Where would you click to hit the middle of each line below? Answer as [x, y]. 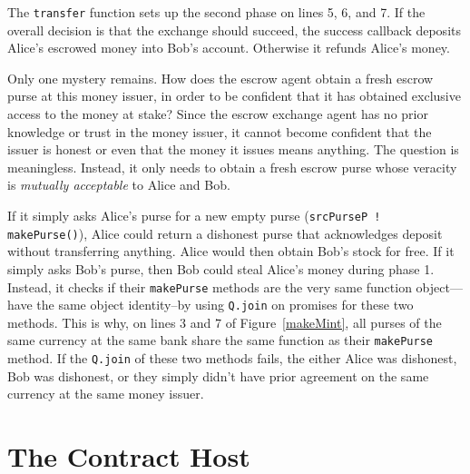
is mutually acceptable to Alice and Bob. [119, 185]
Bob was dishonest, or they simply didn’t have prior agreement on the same [218, 375]
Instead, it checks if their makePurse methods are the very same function [210, 286]
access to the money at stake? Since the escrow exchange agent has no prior [218, 114]
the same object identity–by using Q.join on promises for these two [225, 305]
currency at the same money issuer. [106, 394]
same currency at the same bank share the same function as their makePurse [220, 340]
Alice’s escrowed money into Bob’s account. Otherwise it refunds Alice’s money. [229, 48]
